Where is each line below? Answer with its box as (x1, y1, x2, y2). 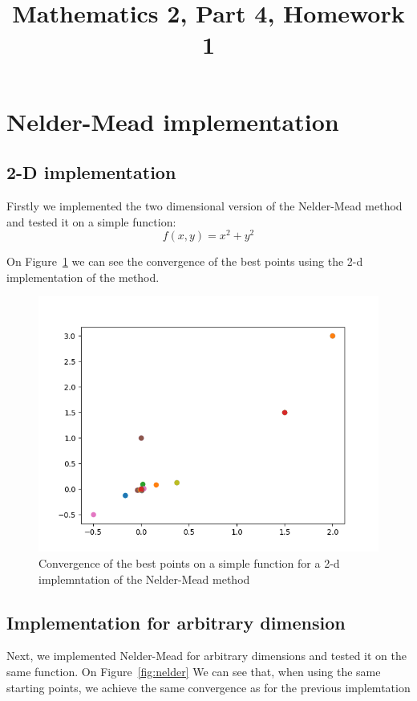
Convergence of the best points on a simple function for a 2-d (38, 555, 340, 571)
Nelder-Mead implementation (6, 104, 339, 137)
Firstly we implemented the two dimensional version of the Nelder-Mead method (6, 197, 403, 214)
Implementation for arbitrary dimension (6, 609, 346, 634)
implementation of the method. (6, 268, 160, 285)
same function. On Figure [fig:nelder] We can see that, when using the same (6, 662, 381, 679)
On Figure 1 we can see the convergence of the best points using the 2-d (6, 253, 363, 270)
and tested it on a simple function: (6, 213, 176, 230)
